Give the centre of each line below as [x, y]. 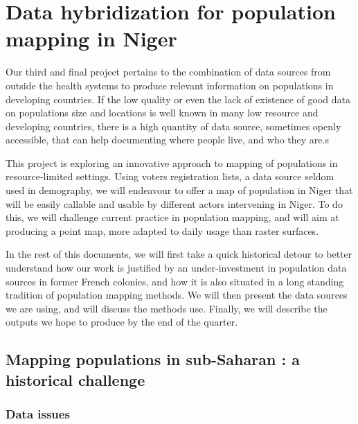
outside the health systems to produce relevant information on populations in [170, 85]
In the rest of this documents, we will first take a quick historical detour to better [179, 254]
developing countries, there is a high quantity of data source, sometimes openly [173, 126]
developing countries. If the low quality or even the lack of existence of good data [178, 99]
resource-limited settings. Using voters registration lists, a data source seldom [170, 176]
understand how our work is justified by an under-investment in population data [176, 268]
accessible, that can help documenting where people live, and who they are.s [167, 140]
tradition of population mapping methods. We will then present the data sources [177, 295]
